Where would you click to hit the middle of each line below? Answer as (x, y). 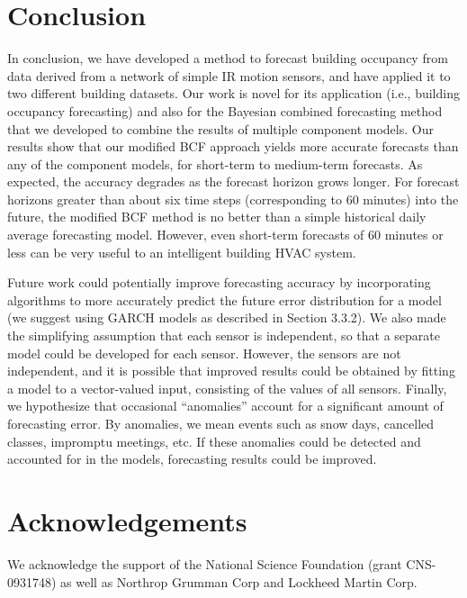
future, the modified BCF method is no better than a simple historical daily (217, 217)
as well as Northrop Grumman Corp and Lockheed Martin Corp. (239, 581)
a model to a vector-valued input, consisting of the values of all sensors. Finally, (227, 388)
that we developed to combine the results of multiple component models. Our (220, 128)
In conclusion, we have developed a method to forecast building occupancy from (228, 58)
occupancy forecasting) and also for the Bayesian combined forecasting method (225, 110)
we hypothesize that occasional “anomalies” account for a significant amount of (225, 406)
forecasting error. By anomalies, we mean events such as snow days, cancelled (221, 423)
